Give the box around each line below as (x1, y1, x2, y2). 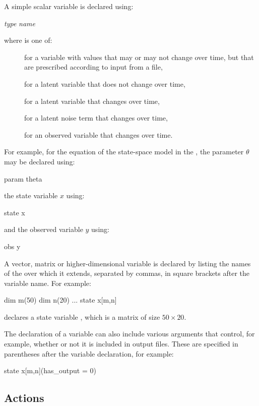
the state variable (4, 190, 58, 201)
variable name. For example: (4, 277, 91, 288)
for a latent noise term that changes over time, (24, 112, 168, 123)
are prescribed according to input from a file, (24, 62, 163, 72)
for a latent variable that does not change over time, (24, 78, 185, 89)
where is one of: (4, 35, 52, 45)
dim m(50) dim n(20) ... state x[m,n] (4, 295, 117, 305)
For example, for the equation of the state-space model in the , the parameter (4, 146, 244, 157)
